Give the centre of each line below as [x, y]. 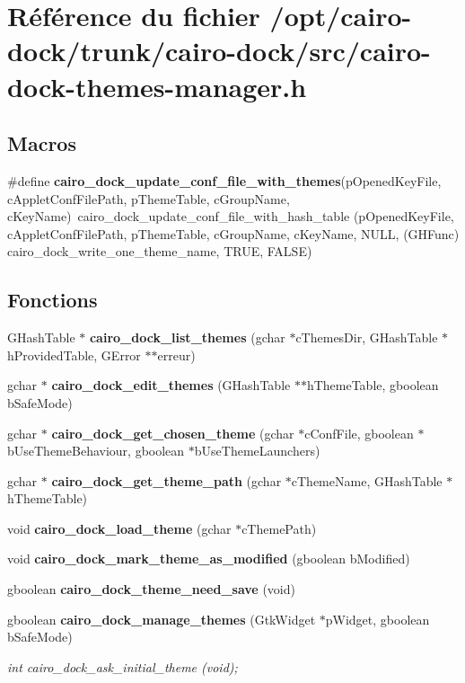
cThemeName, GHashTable [367, 480]
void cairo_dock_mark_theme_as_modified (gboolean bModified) [209, 559]
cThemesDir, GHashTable [367, 337]
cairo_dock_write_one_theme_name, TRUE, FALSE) [160, 251]
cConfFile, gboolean [359, 433]
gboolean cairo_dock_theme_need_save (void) [151, 589]
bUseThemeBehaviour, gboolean [96, 451]
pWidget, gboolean [377, 619]
